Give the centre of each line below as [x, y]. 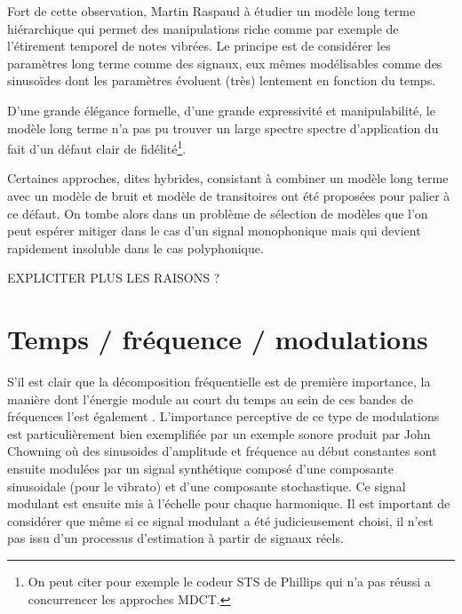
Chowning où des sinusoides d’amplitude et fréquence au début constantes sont [222, 451]
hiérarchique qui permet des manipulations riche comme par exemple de [203, 28]
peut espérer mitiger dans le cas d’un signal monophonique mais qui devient [214, 231]
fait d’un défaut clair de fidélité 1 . [97, 147]
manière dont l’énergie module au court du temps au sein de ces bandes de [210, 399]
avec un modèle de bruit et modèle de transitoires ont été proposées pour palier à [229, 195]
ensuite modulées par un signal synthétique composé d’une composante [200, 469]
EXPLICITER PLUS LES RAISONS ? [114, 278]
